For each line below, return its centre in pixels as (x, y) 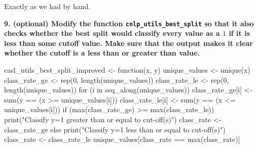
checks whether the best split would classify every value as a (112, 33)
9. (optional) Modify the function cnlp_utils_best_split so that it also (129, 23)
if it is (239, 33)
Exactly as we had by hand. (47, 6)
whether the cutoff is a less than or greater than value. (102, 53)
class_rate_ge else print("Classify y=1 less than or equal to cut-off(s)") (115, 129)
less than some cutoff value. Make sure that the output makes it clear (128, 43)
